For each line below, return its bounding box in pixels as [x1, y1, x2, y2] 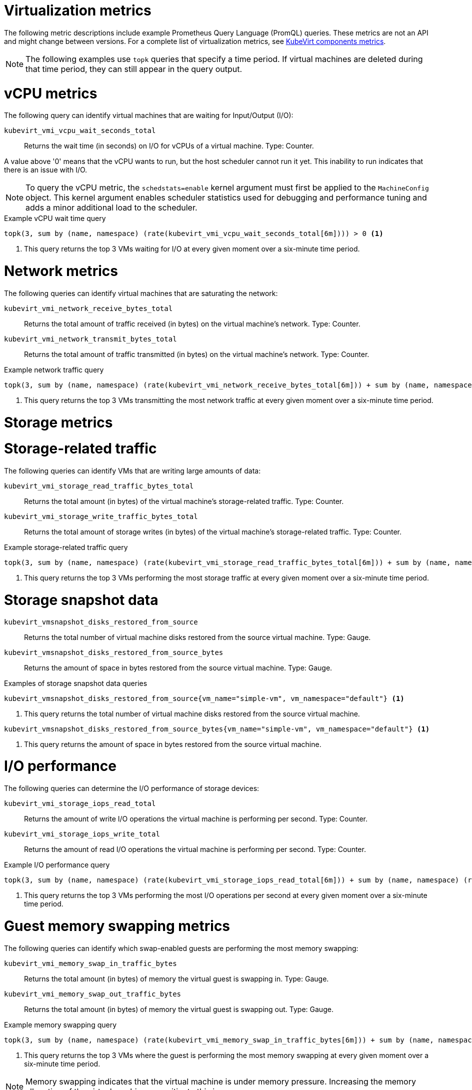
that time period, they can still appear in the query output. [25, 63, 242, 74]
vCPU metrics [4, 84, 97, 102]
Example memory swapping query [4, 1020, 117, 1029]
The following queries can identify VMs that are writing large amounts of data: [4, 466, 261, 475]
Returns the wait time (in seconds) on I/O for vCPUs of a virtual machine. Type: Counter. [24, 141, 314, 150]
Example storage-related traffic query [4, 543, 128, 551]
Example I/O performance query [4, 860, 110, 869]
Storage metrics [4, 413, 113, 431]
